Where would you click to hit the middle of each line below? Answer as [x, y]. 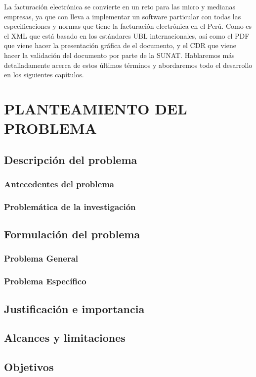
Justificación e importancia [74, 308]
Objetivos [29, 367]
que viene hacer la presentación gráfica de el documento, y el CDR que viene [120, 45]
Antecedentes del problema [59, 184]
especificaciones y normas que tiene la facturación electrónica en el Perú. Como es [128, 26]
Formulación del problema [72, 234]
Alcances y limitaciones [65, 338]
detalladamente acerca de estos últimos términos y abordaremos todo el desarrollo [128, 65]
